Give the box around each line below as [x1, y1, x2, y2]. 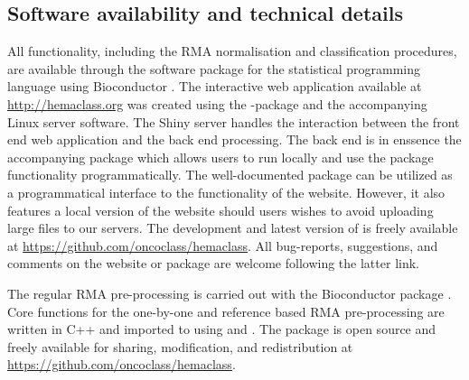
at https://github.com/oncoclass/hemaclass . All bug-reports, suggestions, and [7, 236, 438, 255]
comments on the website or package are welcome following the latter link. [7, 254, 419, 273]
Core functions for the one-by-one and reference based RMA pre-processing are [7, 301, 445, 320]
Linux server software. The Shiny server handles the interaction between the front [7, 112, 460, 131]
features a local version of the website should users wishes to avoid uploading [7, 200, 434, 219]
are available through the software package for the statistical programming [7, 59, 421, 78]
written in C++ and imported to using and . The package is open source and [7, 320, 436, 338]
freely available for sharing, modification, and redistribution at [7, 337, 353, 356]
